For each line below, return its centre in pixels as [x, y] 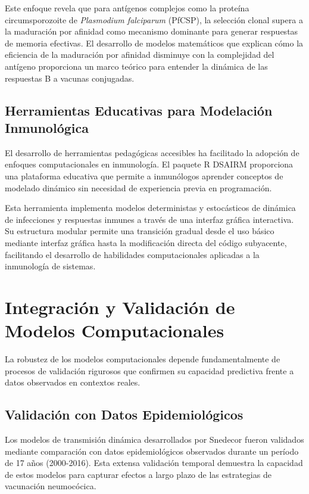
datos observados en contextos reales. [73, 382]
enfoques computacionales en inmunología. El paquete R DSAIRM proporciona [149, 164]
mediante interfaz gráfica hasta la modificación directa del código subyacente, [146, 242]
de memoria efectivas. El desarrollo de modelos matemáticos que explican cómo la [154, 43]
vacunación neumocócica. [51, 486]
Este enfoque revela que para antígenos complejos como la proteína [127, 8]
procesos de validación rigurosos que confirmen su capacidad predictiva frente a [149, 370]
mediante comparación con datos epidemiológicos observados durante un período [152, 451]
